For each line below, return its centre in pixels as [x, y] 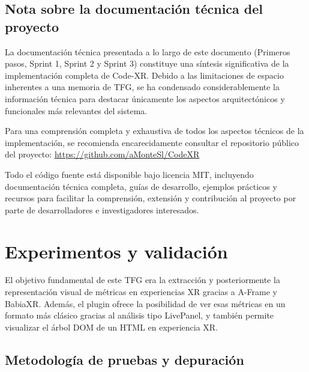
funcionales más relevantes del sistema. [76, 110]
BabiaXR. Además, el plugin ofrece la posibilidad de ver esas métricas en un [145, 303]
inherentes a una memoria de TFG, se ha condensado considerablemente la [142, 87]
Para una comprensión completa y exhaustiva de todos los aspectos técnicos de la [154, 131]
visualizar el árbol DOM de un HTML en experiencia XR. [112, 327]
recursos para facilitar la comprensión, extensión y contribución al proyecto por [151, 198]
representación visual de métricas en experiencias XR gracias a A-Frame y [141, 292]
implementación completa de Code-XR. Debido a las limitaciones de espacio [144, 75]
